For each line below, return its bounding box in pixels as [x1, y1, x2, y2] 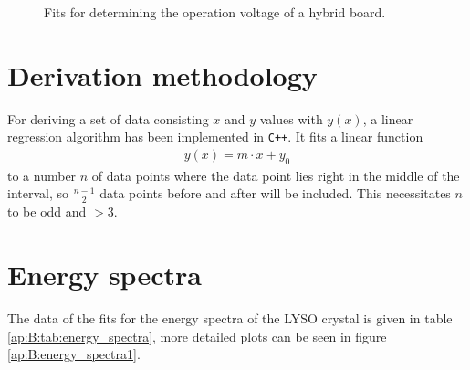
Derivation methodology [7, 56, 318, 93]
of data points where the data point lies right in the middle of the [91, 165, 460, 185]
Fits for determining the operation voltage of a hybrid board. [44, 3, 386, 21]
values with [259, 109, 323, 128]
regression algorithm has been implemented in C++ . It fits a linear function [7, 127, 423, 146]
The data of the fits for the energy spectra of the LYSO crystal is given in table [7, 308, 453, 327]
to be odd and [7, 202, 87, 221]
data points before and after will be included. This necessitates [99, 184, 451, 203]
